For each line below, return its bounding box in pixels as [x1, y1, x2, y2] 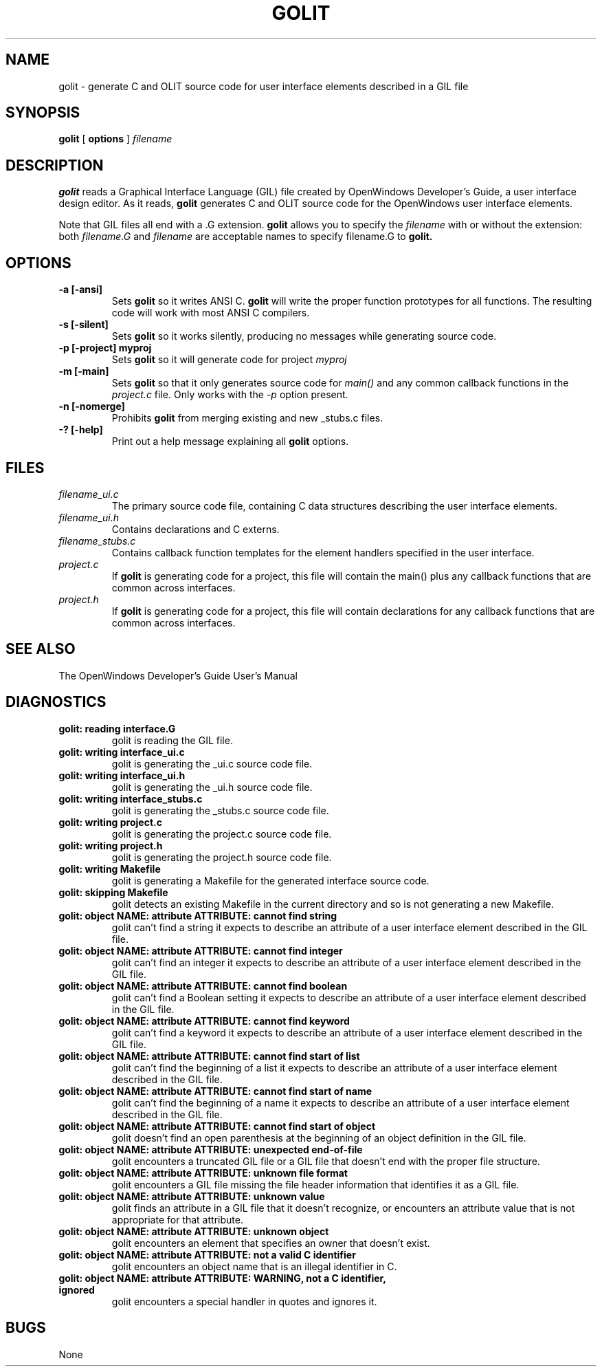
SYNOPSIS [5, 104, 80, 122]
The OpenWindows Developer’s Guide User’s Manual [58, 669, 298, 682]
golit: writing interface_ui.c [58, 745, 185, 758]
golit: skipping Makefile [58, 886, 168, 898]
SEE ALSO [5, 640, 76, 658]
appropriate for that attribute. [111, 1213, 243, 1226]
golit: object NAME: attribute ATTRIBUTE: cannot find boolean [58, 979, 348, 992]
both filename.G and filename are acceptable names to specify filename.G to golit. [58, 230, 433, 243]
